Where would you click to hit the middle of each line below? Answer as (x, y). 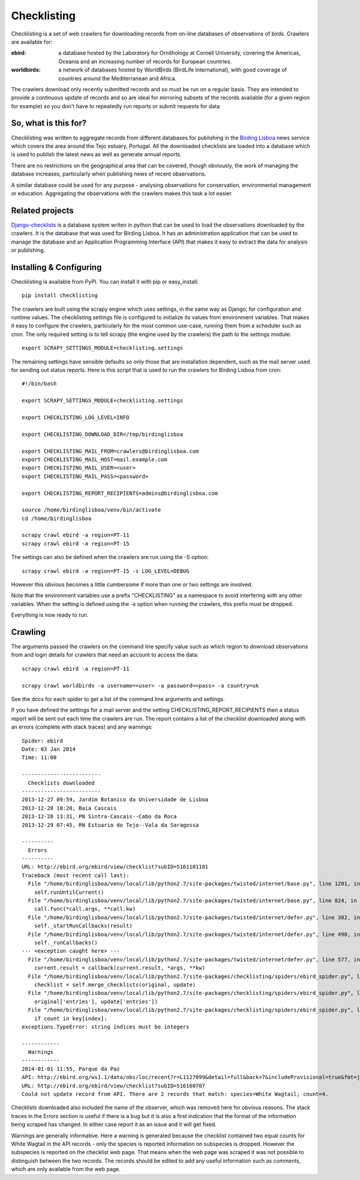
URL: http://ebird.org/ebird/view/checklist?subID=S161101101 (115, 867)
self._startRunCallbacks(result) (83, 926)
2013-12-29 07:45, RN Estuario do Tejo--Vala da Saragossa (110, 825)
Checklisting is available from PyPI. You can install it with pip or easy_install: (105, 281)
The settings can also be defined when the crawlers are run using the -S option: (110, 557)
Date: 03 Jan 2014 (49, 749)
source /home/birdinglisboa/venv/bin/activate (91, 510)
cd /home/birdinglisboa (57, 518)
